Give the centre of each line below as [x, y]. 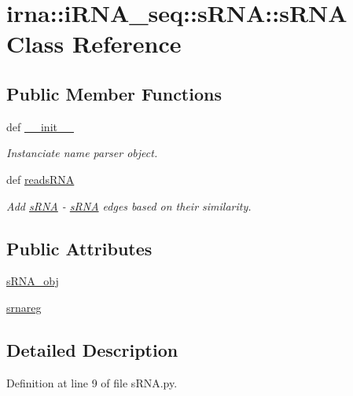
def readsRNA [40, 179]
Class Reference [94, 44]
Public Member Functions [114, 93]
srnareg [24, 307]
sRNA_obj [33, 281]
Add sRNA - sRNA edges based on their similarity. [129, 205]
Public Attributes [79, 248]
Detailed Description [92, 349]
